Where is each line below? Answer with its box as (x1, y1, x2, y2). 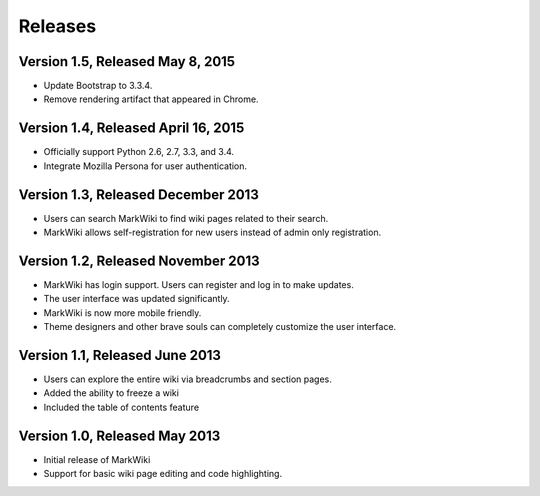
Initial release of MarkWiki (43, 453, 151, 465)
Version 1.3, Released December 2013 (18, 186, 259, 203)
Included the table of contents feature (43, 401, 200, 413)
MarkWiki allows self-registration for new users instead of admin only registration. (43, 226, 382, 239)
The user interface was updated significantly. (43, 293, 230, 305)
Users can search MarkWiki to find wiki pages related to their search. (43, 212, 329, 224)
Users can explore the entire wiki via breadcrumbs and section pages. (43, 373, 332, 385)
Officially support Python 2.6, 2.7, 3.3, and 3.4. (43, 146, 235, 158)
